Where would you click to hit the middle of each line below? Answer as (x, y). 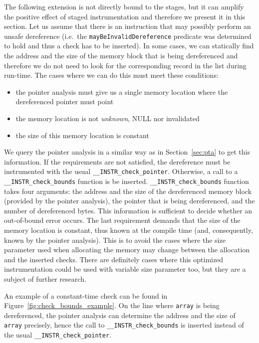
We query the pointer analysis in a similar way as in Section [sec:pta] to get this (127, 152)
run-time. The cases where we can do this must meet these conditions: (111, 75)
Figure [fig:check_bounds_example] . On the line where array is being (112, 305)
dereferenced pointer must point (65, 101)
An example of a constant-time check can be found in (86, 295)
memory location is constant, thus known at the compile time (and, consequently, (129, 230)
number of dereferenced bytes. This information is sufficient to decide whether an (128, 210)
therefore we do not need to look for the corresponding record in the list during (125, 65)
